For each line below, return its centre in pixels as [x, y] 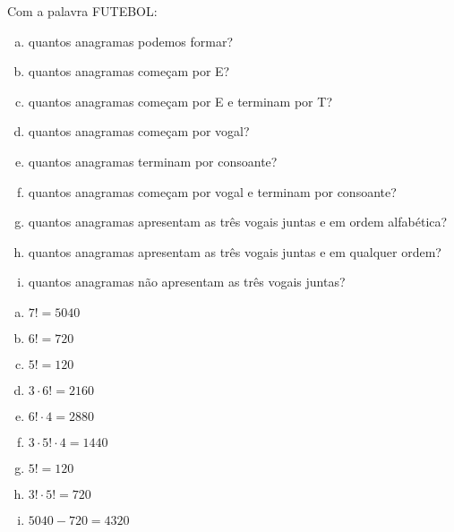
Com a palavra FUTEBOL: [82, 11]
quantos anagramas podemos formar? [131, 41]
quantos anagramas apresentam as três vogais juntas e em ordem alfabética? [238, 222]
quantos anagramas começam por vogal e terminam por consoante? [212, 191]
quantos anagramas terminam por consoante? [153, 161]
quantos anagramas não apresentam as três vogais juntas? [187, 282]
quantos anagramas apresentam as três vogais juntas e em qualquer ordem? [235, 251]
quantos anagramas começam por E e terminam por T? [180, 101]
